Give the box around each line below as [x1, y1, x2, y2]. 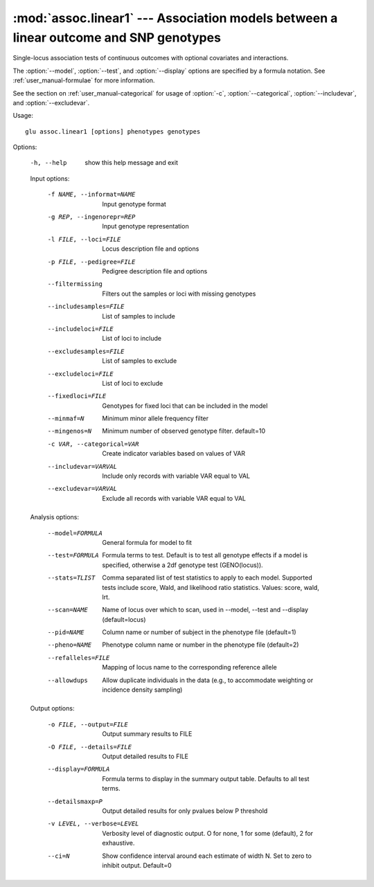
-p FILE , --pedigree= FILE [47, 258, 136, 266]
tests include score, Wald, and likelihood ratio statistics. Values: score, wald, [102, 583, 320, 591]
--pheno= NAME [47, 641, 92, 649]
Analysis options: [30, 513, 80, 521]
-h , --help [30, 159, 67, 167]
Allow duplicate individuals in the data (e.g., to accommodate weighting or [102, 676, 314, 684]
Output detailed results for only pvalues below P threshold [102, 807, 268, 815]
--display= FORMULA [47, 765, 110, 773]
